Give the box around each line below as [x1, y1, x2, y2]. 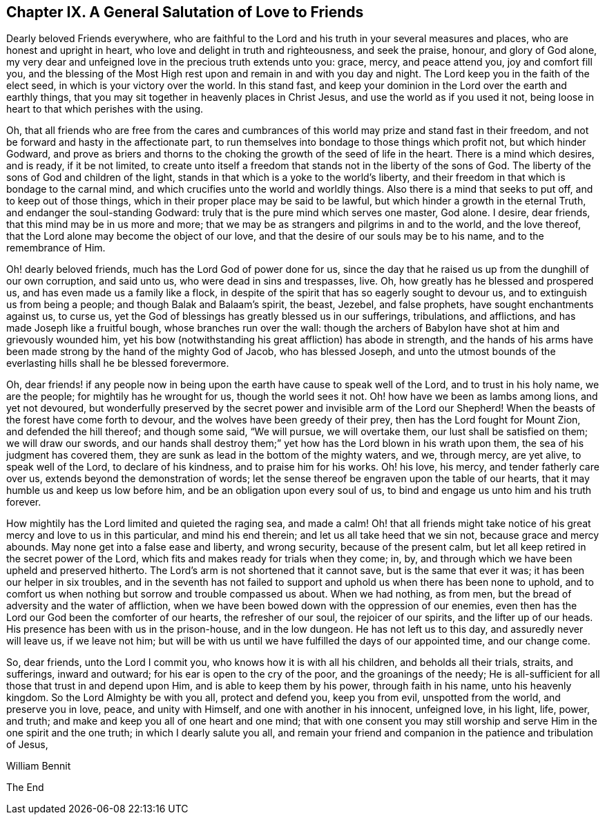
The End [6, 781, 44, 794]
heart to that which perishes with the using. [6, 103, 204, 115]
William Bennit [6, 760, 71, 772]
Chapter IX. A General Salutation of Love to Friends [6, 3, 364, 21]
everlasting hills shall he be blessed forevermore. [6, 357, 229, 370]
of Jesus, [6, 738, 48, 751]
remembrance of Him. [6, 242, 106, 254]
